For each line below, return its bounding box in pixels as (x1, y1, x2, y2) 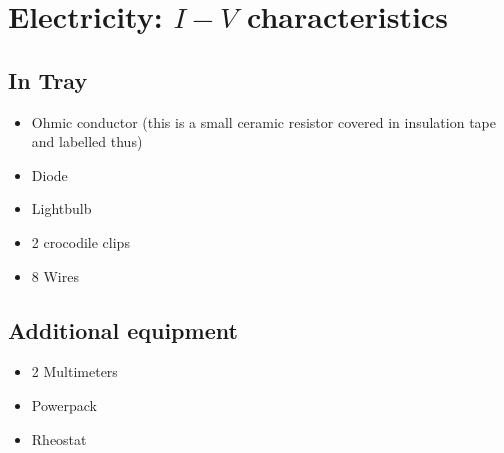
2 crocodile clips (31, 231, 130, 252)
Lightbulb (31, 198, 92, 219)
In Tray (8, 64, 88, 95)
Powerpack (31, 394, 97, 415)
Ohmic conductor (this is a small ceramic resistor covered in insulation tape (31, 111, 496, 132)
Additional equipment (8, 314, 238, 345)
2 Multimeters (31, 361, 118, 382)
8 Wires (31, 265, 79, 286)
